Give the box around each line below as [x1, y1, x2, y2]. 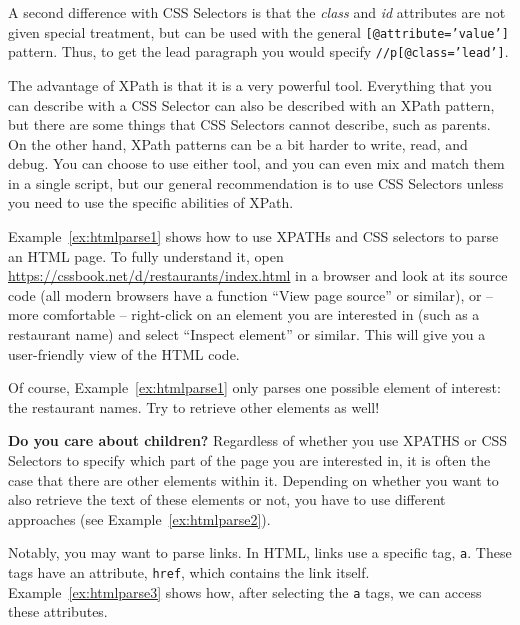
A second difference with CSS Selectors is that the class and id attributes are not [8, 2, 506, 22]
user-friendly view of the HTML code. [8, 343, 240, 364]
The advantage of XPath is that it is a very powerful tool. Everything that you [8, 74, 492, 95]
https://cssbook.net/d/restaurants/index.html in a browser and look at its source [8, 265, 508, 286]
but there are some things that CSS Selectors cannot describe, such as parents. [8, 114, 491, 135]
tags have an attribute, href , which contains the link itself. [8, 562, 370, 583]
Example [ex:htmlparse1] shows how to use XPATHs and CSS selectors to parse [8, 226, 499, 247]
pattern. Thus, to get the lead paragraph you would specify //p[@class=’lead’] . [8, 41, 509, 62]
